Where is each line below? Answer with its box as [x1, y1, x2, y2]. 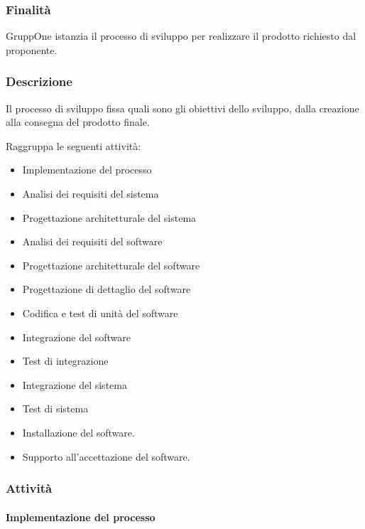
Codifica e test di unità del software [22, 305, 178, 320]
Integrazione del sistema [22, 377, 127, 392]
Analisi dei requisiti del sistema [22, 186, 159, 201]
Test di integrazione [22, 353, 109, 368]
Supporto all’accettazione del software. [22, 449, 190, 464]
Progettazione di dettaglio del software [22, 282, 191, 296]
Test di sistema [22, 401, 89, 416]
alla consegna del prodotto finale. [6, 114, 150, 129]
